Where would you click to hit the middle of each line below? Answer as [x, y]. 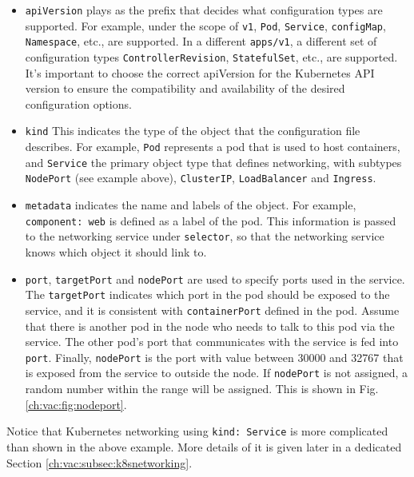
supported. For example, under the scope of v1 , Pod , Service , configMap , [205, 25]
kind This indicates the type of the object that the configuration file [193, 131]
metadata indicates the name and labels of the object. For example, [191, 205]
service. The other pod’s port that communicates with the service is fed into [212, 342]
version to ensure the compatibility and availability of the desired [185, 88]
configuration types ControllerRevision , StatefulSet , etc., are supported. [211, 56]
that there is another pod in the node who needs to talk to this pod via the [210, 326]
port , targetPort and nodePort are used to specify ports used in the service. [215, 278]
